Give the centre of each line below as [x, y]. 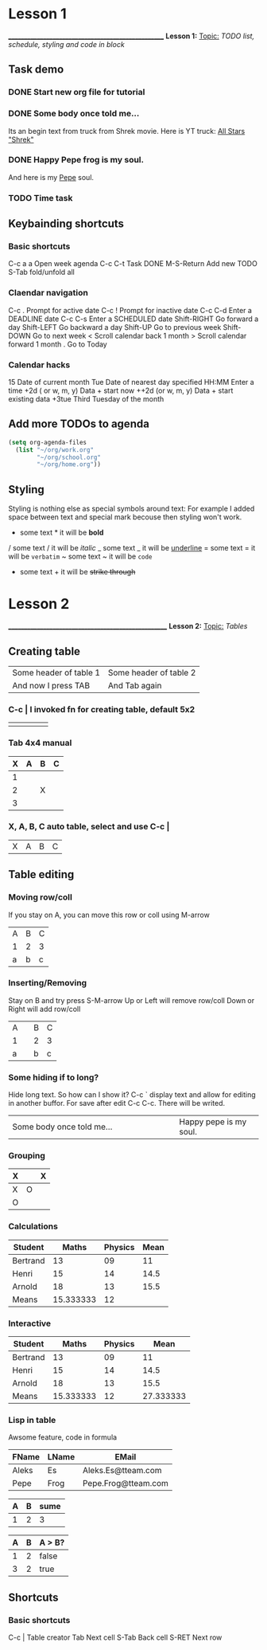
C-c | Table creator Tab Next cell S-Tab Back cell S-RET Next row [115, 1637]
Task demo [36, 70]
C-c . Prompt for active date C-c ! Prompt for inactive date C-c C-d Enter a [130, 310]
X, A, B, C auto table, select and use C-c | [89, 827]
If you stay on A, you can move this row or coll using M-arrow [109, 915]
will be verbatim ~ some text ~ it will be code [80, 557]
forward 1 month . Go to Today [58, 344]
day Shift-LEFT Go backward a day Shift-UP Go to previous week [115, 327]
